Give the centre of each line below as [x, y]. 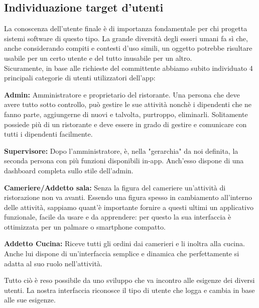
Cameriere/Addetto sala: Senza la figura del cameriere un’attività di [115, 187]
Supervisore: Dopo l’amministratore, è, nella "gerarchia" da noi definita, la [121, 150]
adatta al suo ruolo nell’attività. [53, 263]
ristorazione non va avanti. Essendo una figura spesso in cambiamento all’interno [128, 197]
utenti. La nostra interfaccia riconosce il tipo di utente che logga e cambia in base [129, 290]
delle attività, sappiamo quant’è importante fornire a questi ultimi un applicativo [129, 207]
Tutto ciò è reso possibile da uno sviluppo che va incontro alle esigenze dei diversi [129, 280]
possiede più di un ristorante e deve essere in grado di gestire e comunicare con [125, 124]
